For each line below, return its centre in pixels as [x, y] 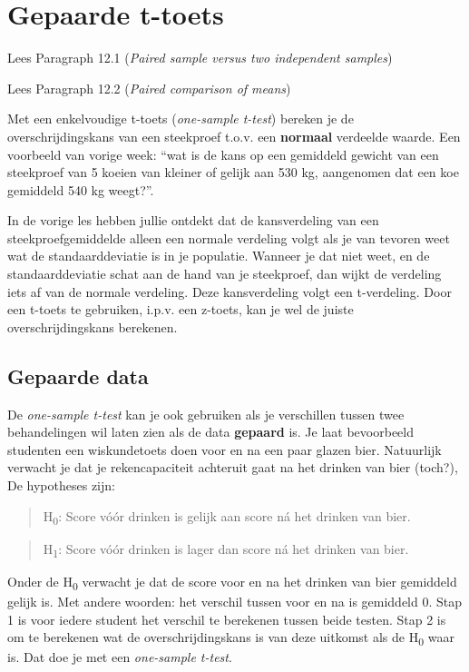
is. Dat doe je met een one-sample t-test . [120, 657]
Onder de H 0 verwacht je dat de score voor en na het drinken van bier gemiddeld [232, 582]
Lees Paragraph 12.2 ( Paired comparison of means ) [149, 88]
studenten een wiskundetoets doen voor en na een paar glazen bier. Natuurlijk [225, 449]
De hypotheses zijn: [61, 485]
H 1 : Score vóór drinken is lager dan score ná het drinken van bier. [226, 549]
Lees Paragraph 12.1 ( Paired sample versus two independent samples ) [200, 58]
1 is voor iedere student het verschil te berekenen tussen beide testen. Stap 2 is [227, 619]
